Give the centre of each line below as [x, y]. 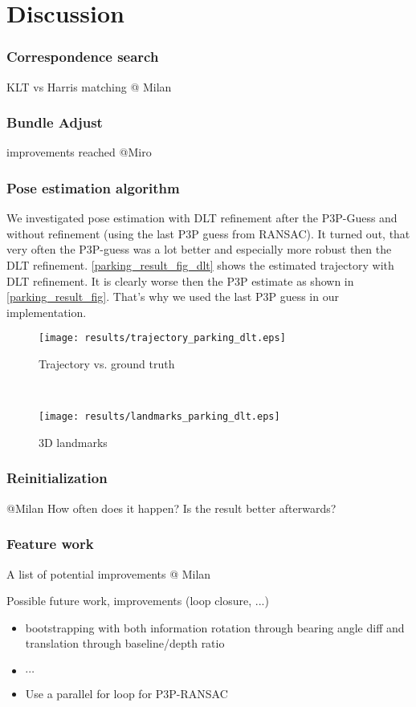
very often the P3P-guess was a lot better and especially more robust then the [199, 249]
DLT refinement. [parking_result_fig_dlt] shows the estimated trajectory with [200, 265]
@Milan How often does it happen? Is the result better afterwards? [171, 508]
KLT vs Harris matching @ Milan [89, 86]
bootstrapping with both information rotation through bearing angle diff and [215, 627]
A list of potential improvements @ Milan [109, 573]
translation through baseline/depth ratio [125, 643]
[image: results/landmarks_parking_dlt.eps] [159, 417]
